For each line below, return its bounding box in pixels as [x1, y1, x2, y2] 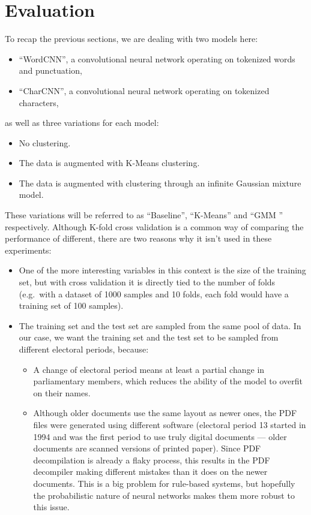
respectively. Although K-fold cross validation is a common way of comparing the [5, 220, 304, 233]
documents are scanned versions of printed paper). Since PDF [33, 442, 261, 454]
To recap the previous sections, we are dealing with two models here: [5, 32, 258, 45]
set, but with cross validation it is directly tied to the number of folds [19, 276, 276, 288]
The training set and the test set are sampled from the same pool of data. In [19, 319, 301, 332]
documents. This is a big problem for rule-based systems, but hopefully [33, 477, 295, 489]
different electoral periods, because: [19, 343, 149, 355]
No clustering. [19, 136, 71, 149]
